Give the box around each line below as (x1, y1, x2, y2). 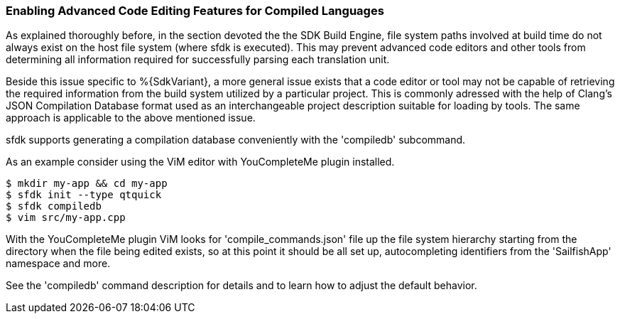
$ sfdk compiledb (6, 200, 102, 212)
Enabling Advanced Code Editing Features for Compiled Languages (6, 4, 384, 18)
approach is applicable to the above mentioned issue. (6, 112, 256, 124)
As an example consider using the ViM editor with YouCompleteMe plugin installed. (6, 156, 395, 168)
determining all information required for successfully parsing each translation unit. (6, 53, 390, 66)
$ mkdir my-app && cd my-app (6, 178, 168, 190)
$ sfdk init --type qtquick (6, 189, 162, 201)
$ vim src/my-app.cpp (6, 212, 126, 224)
